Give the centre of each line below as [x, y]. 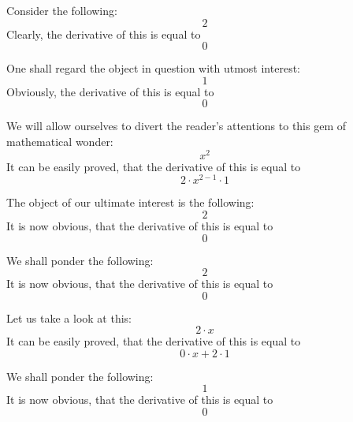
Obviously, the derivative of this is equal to [110, 91]
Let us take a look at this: [69, 317]
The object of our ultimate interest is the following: [130, 202]
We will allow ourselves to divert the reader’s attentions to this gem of [176, 126]
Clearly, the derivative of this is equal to [104, 34]
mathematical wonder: [60, 141]
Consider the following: [62, 10]
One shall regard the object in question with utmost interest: [153, 68]
